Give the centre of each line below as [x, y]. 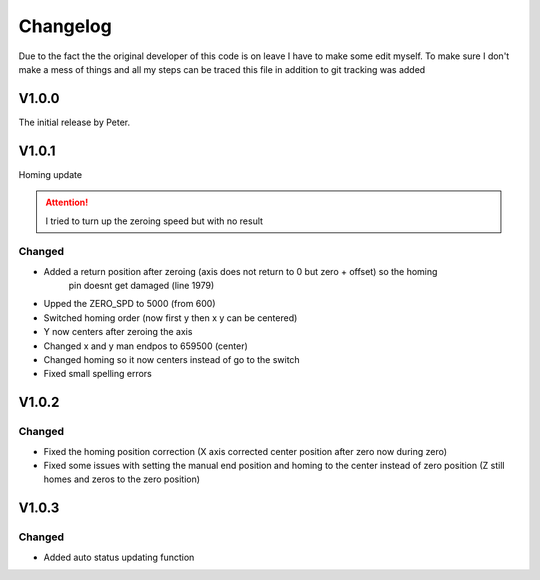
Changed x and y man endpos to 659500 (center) [146, 346]
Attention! [67, 202]
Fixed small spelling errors [97, 374]
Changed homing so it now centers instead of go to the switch [171, 360]
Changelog [65, 26]
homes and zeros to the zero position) [121, 479]
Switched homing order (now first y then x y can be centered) [170, 317]
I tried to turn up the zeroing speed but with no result [154, 221]
